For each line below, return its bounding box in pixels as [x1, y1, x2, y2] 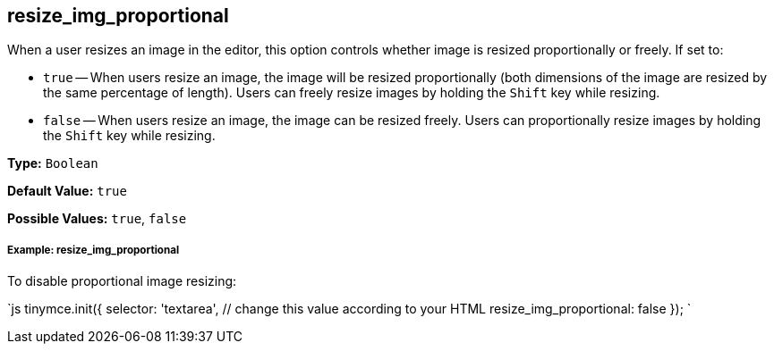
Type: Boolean [7, 155, 98, 171]
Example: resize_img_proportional [7, 243, 180, 256]
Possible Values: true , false [7, 211, 187, 227]
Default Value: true [7, 183, 127, 199]
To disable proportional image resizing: [7, 273, 237, 289]
